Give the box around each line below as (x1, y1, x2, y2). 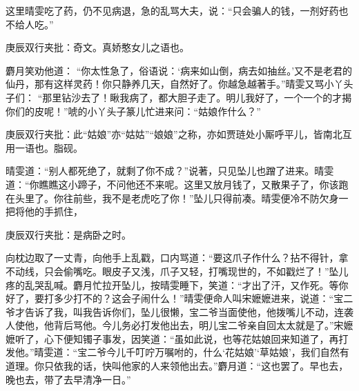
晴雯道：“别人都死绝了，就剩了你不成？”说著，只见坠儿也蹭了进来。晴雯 (6, 163, 334, 178)
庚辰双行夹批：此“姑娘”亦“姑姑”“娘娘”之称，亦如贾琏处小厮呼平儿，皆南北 (6, 127, 342, 141)
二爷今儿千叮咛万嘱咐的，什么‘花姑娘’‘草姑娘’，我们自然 (87, 345, 340, 359)
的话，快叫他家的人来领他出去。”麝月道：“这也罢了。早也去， (72, 359, 349, 373)
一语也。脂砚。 (14, 140, 83, 154)
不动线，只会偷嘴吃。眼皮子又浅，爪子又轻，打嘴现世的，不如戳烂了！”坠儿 (6, 263, 349, 278)
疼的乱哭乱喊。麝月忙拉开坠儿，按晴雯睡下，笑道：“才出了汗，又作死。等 (6, 277, 339, 292)
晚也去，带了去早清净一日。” (6, 372, 131, 386)
